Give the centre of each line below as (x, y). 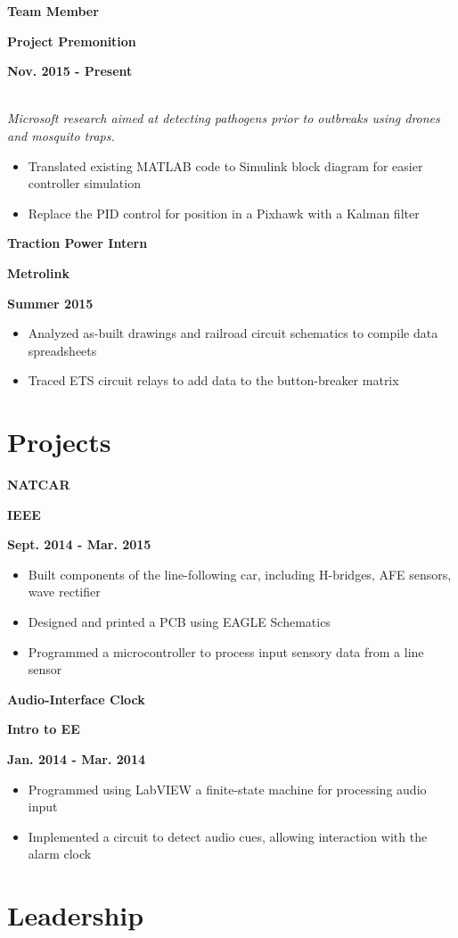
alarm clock (60, 854)
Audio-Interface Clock (76, 699)
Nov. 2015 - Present (70, 71)
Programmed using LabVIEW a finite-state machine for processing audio (227, 789)
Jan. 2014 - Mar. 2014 (76, 758)
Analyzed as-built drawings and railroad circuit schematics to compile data (233, 333)
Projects (59, 442)
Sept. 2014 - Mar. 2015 (79, 544)
